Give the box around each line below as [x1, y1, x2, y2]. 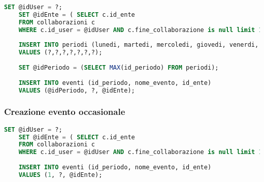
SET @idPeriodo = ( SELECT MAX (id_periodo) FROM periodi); [18, 64, 219, 71]
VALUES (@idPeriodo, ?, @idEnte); [18, 86, 135, 94]
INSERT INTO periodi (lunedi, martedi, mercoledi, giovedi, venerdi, [18, 41, 259, 49]
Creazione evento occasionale [4, 105, 125, 118]
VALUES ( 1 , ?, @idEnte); [18, 171, 103, 178]
